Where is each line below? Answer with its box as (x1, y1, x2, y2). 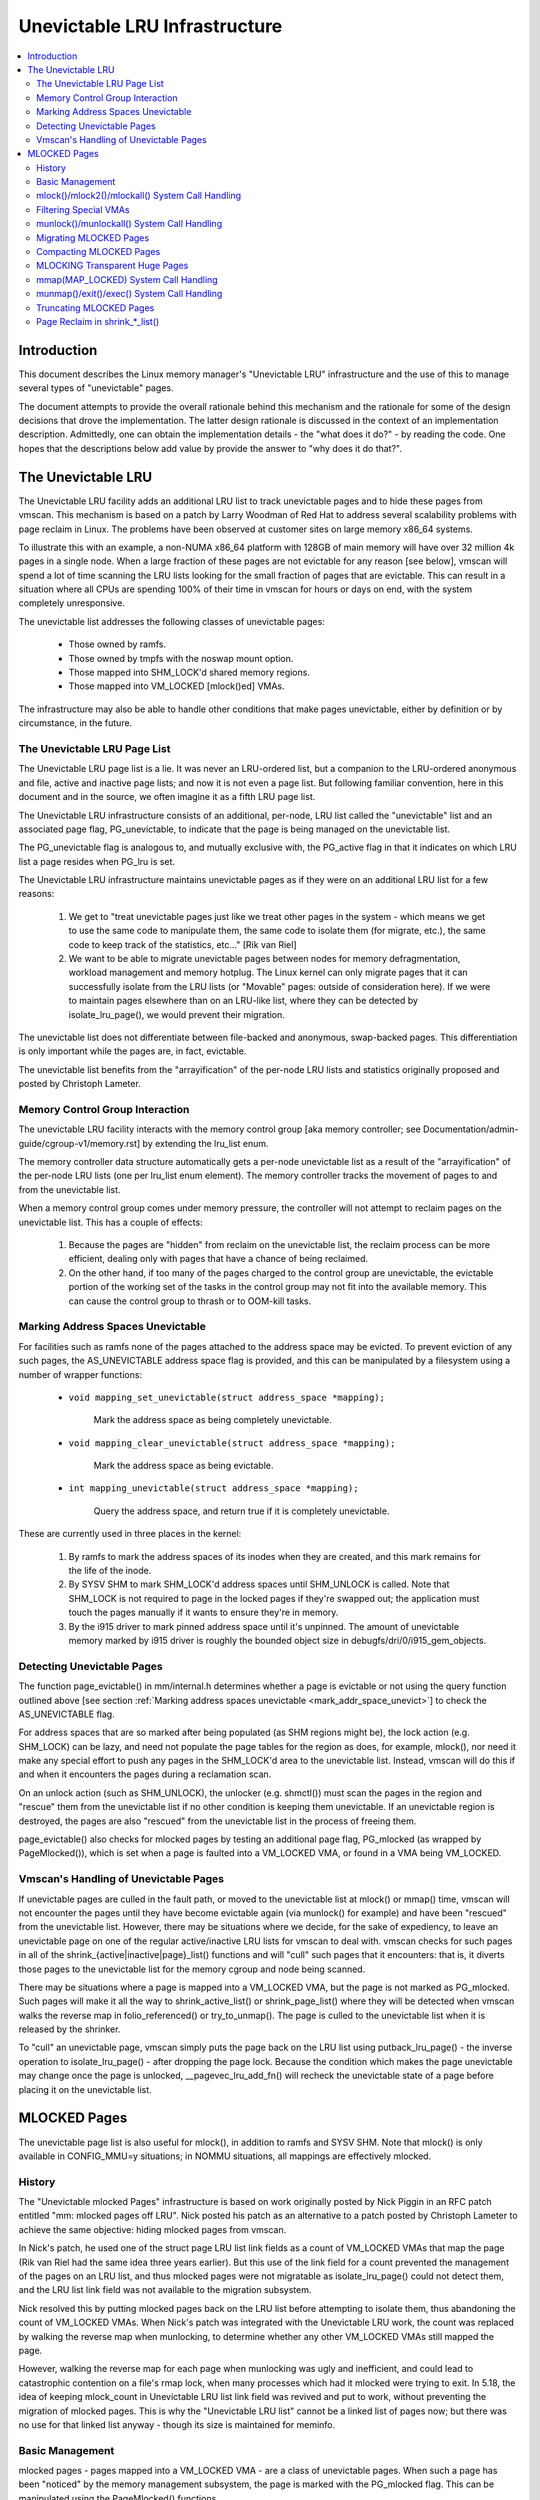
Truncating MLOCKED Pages (36, 301, 155, 314)
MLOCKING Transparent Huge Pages (36, 260, 189, 272)
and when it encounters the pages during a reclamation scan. (18, 1768, 272, 1780)
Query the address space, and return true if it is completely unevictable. (93, 1505, 390, 1517)
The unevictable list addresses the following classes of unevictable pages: (18, 615, 325, 627)
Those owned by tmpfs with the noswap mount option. (68, 652, 294, 664)
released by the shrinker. (18, 2023, 121, 2035)
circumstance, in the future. (18, 717, 133, 729)
